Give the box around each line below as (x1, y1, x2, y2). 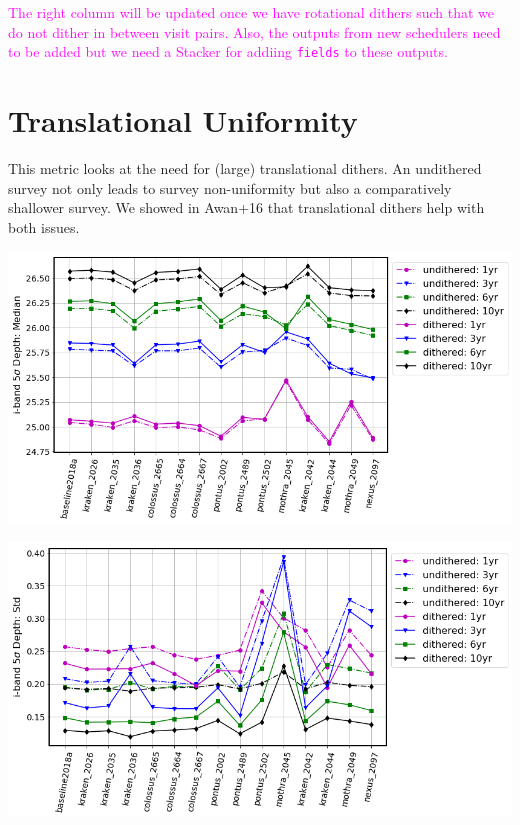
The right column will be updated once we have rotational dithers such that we (8, 2, 494, 22)
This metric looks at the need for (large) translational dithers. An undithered (8, 157, 482, 178)
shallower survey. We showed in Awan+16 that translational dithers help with (8, 197, 485, 218)
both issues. (8, 216, 80, 237)
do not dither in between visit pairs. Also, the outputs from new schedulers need (8, 21, 501, 42)
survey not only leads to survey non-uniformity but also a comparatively (8, 177, 452, 198)
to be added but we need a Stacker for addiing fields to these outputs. (8, 41, 448, 62)
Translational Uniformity (8, 100, 358, 141)
